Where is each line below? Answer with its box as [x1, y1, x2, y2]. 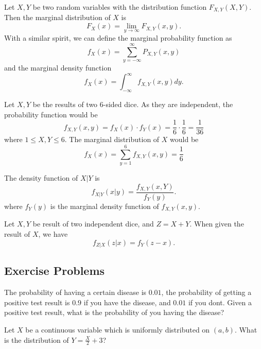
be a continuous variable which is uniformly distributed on [25, 324, 210, 335]
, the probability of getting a [161, 287, 252, 298]
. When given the [189, 218, 244, 229]
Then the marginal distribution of [4, 12, 111, 23]
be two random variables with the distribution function [32, 2, 207, 12]
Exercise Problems [4, 263, 105, 278]
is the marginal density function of [50, 200, 159, 211]
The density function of [4, 172, 78, 183]
